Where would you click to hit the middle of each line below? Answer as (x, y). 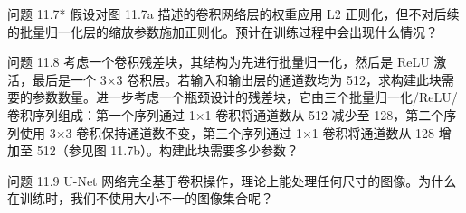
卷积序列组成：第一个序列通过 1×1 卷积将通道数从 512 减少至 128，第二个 (226, 114)
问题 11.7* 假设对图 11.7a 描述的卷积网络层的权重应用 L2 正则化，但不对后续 (233, 14)
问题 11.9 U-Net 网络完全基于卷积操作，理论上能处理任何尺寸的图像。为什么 (232, 180)
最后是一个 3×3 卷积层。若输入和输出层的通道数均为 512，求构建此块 (237, 79)
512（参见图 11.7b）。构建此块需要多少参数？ (167, 150)
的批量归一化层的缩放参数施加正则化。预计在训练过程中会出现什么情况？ (223, 31)
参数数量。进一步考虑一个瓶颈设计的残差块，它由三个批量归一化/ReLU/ (245, 97)
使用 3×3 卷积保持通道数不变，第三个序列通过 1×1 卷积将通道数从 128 (227, 132)
